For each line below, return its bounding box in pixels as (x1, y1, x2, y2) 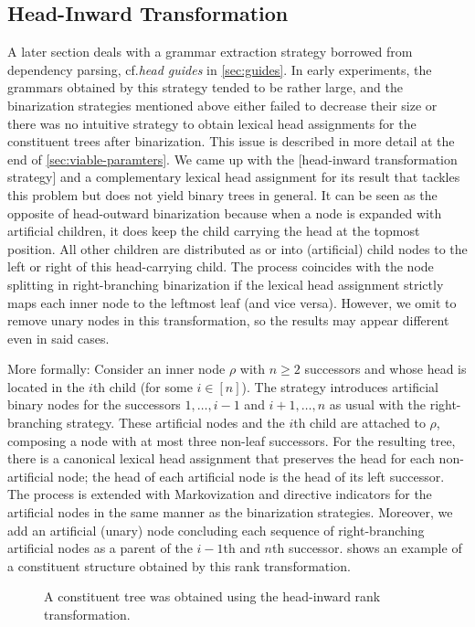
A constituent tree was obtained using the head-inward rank (44, 587, 381, 606)
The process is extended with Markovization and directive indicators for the (7, 484, 432, 504)
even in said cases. (7, 328, 110, 347)
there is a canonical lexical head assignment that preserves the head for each (7, 449, 435, 468)
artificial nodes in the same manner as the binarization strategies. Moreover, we (7, 503, 453, 522)
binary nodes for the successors (7, 395, 181, 414)
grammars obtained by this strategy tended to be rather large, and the (7, 78, 403, 97)
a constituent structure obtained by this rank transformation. (7, 556, 351, 575)
